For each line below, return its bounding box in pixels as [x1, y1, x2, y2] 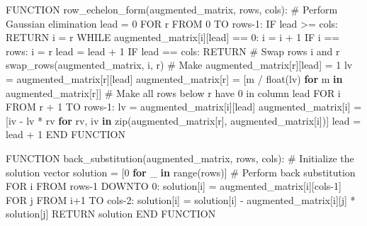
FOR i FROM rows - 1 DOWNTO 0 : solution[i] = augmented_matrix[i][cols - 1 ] [6, 179, 341, 193]
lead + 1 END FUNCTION [6, 127, 126, 142]
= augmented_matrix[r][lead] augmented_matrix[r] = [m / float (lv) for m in [6, 71, 343, 86]
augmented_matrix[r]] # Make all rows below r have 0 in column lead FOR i [6, 85, 341, 100]
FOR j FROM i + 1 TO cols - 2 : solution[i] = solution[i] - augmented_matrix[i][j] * [6, 192, 356, 207]
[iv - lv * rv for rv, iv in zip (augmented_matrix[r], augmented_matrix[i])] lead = [6, 113, 361, 128]
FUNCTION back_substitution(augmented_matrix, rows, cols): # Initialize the [6, 150, 354, 165]
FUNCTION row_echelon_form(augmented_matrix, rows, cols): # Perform [6, 2, 338, 16]
